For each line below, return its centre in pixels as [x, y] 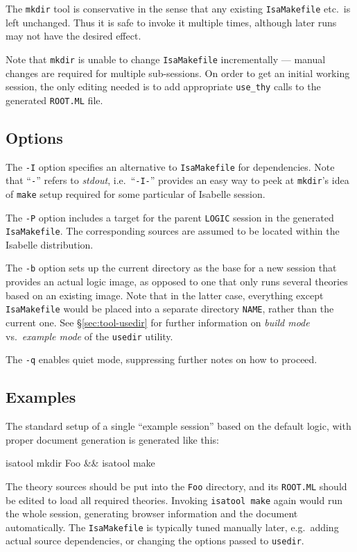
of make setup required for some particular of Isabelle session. [136, 193]
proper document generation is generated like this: [112, 439]
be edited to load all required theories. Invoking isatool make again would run [174, 500]
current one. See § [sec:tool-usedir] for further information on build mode [158, 322]
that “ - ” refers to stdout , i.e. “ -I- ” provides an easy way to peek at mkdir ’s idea [177, 180]
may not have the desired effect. [73, 36]
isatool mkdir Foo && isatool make [80, 463]
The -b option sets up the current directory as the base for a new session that [171, 268]
